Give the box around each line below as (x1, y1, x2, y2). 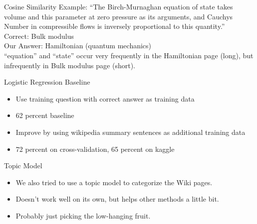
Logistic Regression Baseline (4, 77, 90, 87)
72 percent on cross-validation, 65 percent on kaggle (15, 143, 175, 154)
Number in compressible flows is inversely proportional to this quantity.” (4, 21, 225, 31)
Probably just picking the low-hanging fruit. (15, 210, 151, 221)
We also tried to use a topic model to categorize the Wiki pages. (15, 177, 213, 187)
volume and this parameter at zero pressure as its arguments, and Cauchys (4, 11, 233, 21)
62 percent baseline (15, 110, 74, 120)
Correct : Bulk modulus (4, 30, 74, 41)
